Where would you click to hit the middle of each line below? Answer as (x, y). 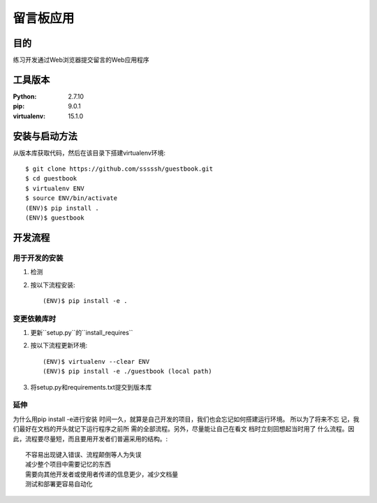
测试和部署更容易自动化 (59, 484)
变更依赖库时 (35, 318)
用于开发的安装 (38, 257)
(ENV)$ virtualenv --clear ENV (96, 361)
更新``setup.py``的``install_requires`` (82, 333)
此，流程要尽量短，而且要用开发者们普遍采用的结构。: (90, 439)
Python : (25, 96)
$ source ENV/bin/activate (72, 198)
